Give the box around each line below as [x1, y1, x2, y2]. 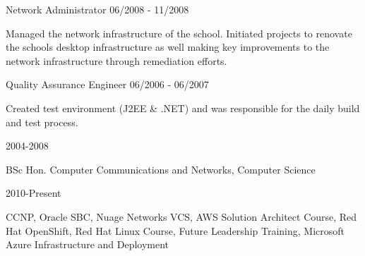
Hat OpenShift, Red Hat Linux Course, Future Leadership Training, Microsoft [6, 223, 345, 238]
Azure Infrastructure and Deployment [6, 237, 169, 252]
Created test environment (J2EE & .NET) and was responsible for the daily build [6, 100, 360, 115]
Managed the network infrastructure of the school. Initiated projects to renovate [6, 25, 352, 40]
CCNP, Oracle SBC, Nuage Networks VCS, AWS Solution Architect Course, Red [6, 209, 357, 224]
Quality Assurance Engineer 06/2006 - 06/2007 [6, 77, 209, 92]
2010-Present [6, 185, 61, 200]
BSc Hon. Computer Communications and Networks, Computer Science [6, 161, 316, 176]
